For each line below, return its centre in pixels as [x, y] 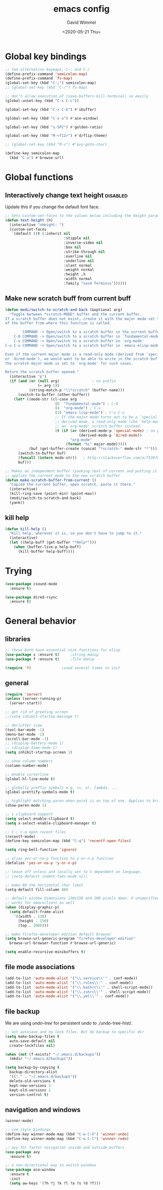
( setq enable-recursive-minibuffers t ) [45, 952]
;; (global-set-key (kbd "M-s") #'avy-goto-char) [56, 145]
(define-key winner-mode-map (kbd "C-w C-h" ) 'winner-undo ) [67, 1134]
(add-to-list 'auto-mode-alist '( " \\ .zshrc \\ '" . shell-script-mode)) [78, 992]
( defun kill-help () [26, 529]
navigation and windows [43, 1110]
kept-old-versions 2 [30, 1090]
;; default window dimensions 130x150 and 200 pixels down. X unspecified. [83, 898]
